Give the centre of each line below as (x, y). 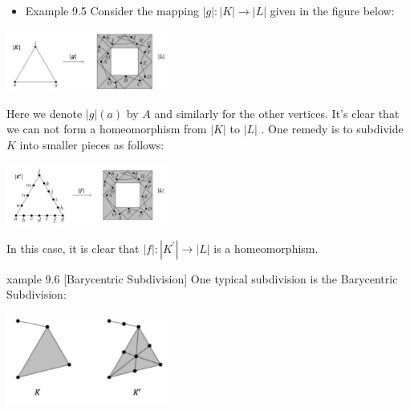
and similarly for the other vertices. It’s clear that (277, 113)
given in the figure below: (332, 10)
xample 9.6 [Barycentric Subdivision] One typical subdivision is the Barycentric (202, 278)
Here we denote (45, 113)
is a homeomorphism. (266, 248)
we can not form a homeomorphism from (107, 129)
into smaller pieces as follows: (92, 145)
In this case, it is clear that (73, 248)
